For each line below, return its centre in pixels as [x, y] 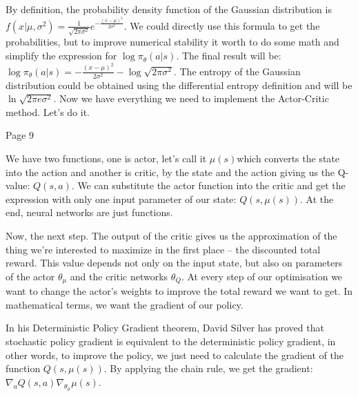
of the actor [30, 276]
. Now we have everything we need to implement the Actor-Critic [191, 98]
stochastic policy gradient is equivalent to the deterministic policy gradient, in [171, 341]
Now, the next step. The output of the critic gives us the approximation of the [171, 235]
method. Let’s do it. [48, 112]
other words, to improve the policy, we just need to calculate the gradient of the [175, 355]
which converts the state [288, 158]
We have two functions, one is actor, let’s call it [106, 158]
